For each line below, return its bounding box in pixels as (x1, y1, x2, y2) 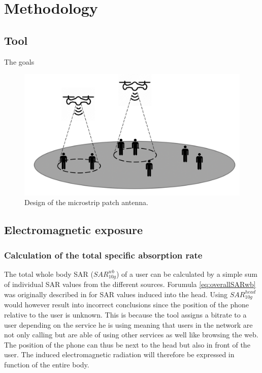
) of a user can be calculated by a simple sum (116, 268, 257, 279)
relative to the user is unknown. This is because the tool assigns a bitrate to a (4, 309, 247, 320)
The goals (4, 56, 35, 67)
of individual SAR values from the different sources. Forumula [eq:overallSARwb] (4, 279, 256, 290)
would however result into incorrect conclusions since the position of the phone (4, 299, 249, 310)
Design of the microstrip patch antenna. (24, 197, 148, 208)
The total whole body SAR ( (4, 268, 93, 279)
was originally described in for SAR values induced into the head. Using (4, 289, 228, 299)
